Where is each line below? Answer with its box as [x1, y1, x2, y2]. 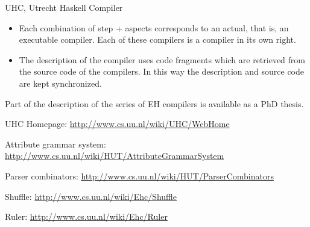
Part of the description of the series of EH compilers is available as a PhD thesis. [5, 97, 304, 110]
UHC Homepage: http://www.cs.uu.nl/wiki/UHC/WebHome [5, 117, 230, 130]
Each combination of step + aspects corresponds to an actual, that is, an [19, 21, 289, 34]
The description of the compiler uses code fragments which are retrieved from [19, 53, 306, 66]
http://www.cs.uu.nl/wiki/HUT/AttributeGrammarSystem [5, 149, 224, 162]
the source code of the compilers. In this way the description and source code [19, 65, 305, 78]
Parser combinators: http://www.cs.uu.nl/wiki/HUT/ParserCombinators [5, 169, 274, 182]
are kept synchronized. [19, 76, 102, 89]
